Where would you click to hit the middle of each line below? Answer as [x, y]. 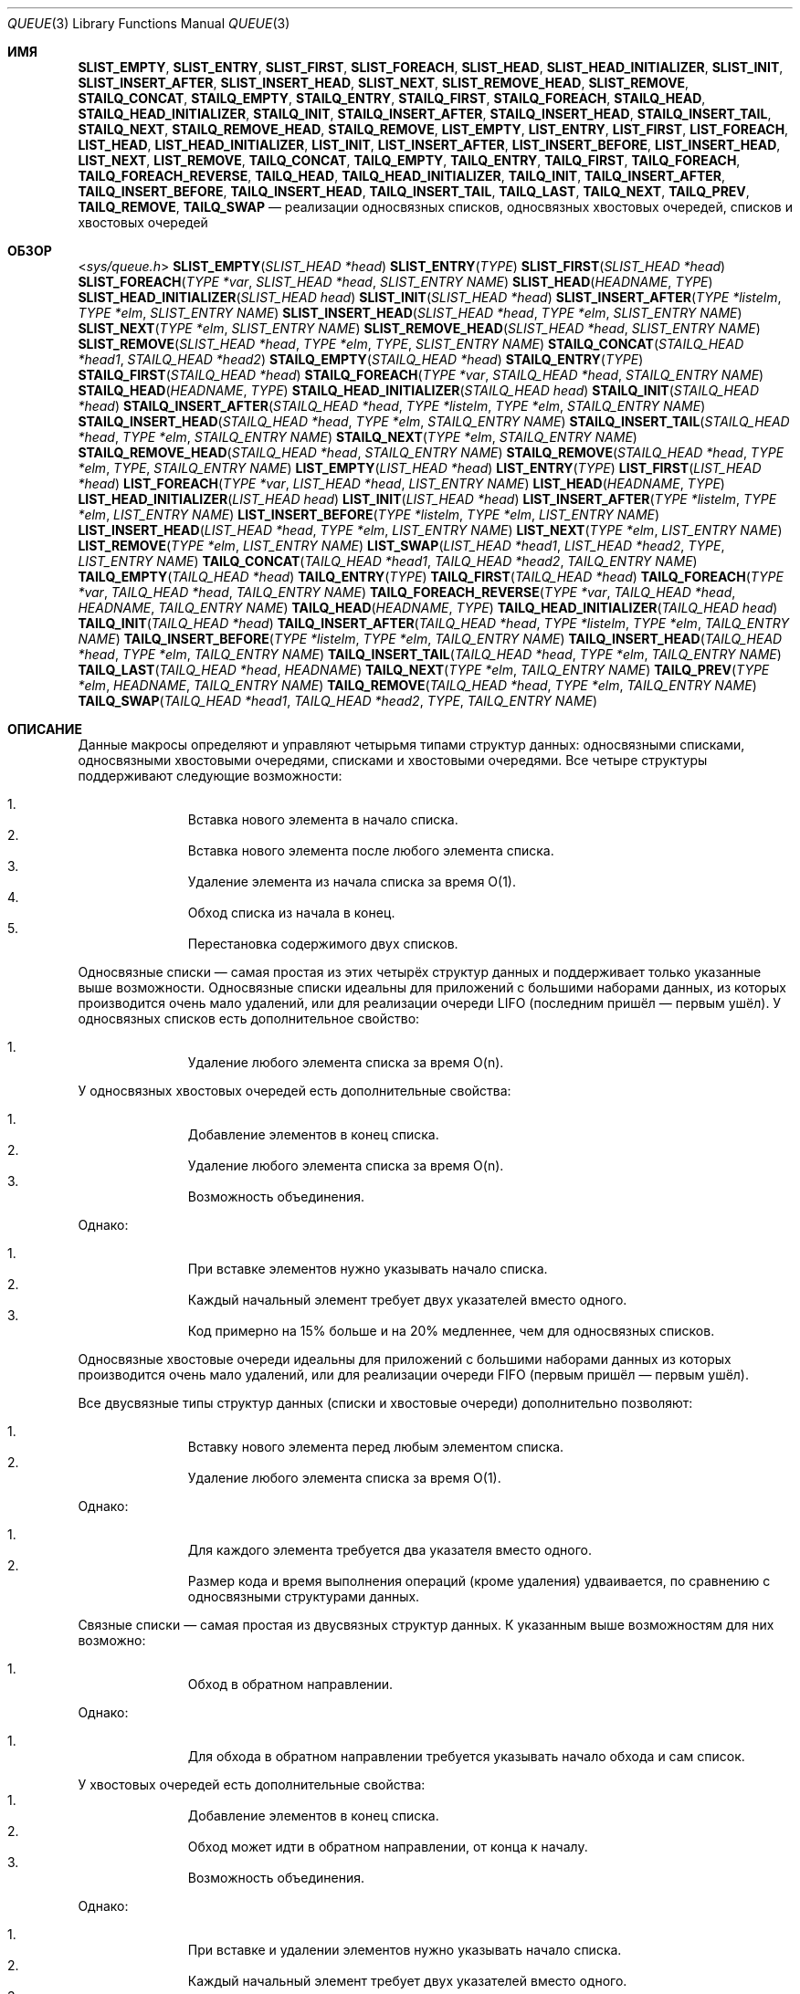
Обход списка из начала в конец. [291, 913]
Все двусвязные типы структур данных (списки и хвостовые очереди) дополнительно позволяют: [385, 1403]
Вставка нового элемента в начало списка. [323, 819]
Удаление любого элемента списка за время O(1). [344, 1478]
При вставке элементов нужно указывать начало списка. [368, 1269]
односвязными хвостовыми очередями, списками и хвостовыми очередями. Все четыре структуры [393, 760]
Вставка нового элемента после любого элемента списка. [371, 850]
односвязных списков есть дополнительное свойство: [249, 1018]
